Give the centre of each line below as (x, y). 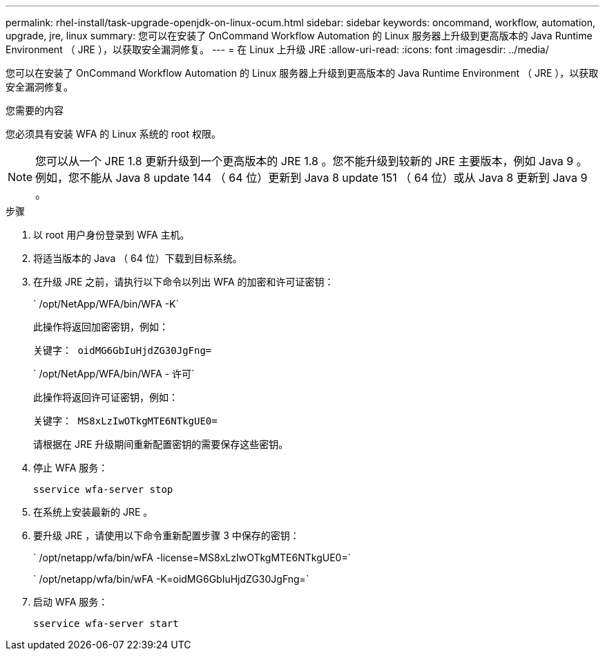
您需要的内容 (35, 110)
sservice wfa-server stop (103, 489)
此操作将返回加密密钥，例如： (101, 327)
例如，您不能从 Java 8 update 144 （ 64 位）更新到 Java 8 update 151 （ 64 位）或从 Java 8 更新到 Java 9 (311, 178)
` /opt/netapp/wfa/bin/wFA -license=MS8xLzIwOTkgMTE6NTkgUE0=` (192, 557)
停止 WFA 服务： (71, 468)
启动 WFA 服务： (71, 602)
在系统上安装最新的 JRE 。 (93, 512)
